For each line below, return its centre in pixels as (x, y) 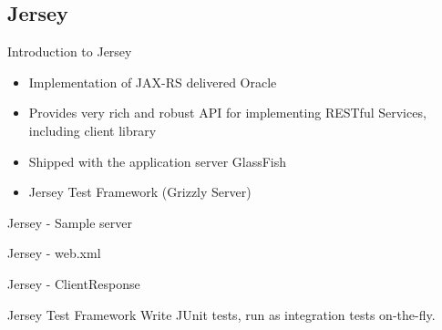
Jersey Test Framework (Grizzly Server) (140, 192)
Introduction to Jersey (70, 52)
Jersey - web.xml (54, 253)
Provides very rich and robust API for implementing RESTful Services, (227, 113)
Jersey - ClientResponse (74, 283)
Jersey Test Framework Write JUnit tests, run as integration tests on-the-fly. (221, 314)
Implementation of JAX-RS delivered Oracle (153, 82)
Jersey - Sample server (70, 222)
